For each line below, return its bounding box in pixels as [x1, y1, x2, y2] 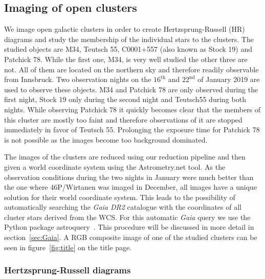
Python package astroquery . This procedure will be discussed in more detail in [4, 222, 254, 232]
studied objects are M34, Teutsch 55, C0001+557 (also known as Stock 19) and [4, 44, 252, 54]
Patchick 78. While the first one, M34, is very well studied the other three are [4, 53, 248, 64]
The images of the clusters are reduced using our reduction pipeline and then [4, 151, 246, 162]
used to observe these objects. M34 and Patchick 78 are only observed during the [4, 84, 258, 94]
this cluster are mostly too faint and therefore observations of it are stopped [4, 114, 242, 125]
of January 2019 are [197, 74, 260, 85]
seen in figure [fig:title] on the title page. [4, 242, 132, 252]
